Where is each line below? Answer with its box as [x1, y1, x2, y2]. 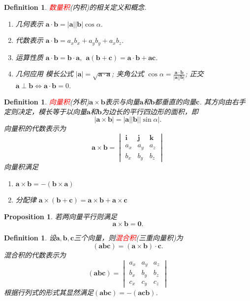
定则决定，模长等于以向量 [4, 106, 87, 116]
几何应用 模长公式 [15, 68, 73, 79]
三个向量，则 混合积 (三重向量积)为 [74, 233, 183, 243]
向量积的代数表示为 [4, 123, 66, 134]
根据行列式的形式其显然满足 [4, 287, 94, 298]
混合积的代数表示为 [4, 250, 66, 260]
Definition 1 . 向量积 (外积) [4, 97, 90, 107]
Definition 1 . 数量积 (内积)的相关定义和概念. [4, 2, 147, 12]
